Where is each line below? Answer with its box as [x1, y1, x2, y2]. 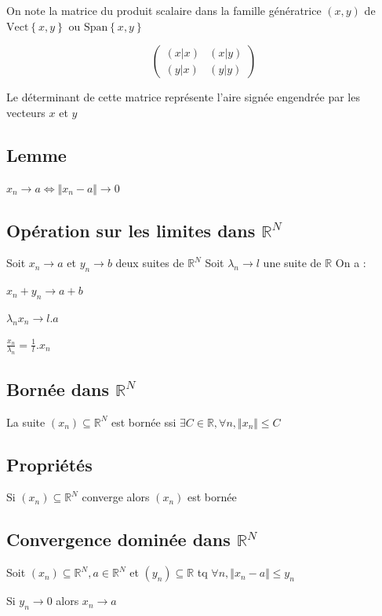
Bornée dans [6, 376, 109, 401]
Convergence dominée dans [6, 527, 231, 552]
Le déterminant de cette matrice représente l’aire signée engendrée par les [6, 89, 360, 105]
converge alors [82, 489, 150, 505]
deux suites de [115, 255, 184, 271]
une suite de [263, 255, 322, 271]
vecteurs [6, 104, 45, 120]
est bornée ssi [111, 413, 176, 430]
